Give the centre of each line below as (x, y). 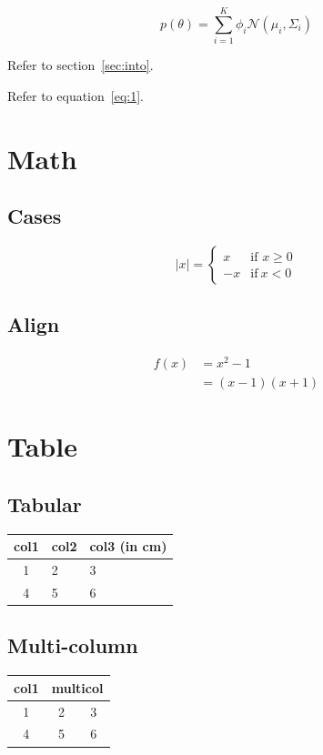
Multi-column (73, 645)
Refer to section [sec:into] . (81, 65)
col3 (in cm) (128, 546)
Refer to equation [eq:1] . (76, 95)
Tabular (45, 504)
